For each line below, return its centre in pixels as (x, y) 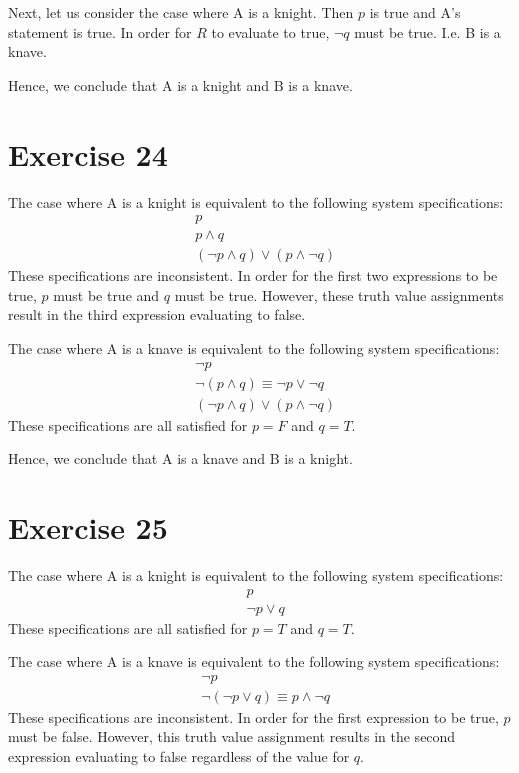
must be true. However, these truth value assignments (339, 294)
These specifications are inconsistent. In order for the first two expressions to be (253, 275)
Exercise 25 (88, 527)
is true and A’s (415, 12)
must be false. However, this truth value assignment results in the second (232, 736)
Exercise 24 (88, 153)
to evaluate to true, (270, 31)
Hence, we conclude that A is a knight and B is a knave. (180, 84)
